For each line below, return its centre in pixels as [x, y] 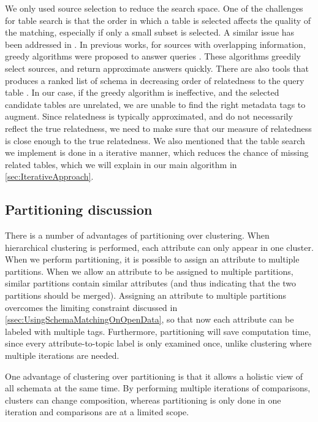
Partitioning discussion [79, 209]
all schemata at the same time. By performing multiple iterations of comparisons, [158, 388]
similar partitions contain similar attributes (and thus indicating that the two [151, 283]
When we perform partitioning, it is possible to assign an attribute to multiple [152, 259]
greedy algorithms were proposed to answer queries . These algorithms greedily [153, 56]
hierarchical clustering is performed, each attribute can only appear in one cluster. [159, 247]
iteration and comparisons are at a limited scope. [97, 412]
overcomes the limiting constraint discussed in [91, 307]
